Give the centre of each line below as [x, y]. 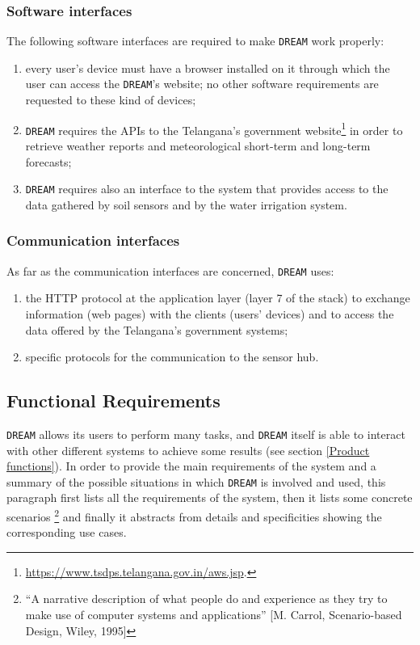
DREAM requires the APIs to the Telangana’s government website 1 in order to [214, 129]
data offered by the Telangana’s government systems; [157, 329]
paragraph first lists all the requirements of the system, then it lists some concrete [210, 497]
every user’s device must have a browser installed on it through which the [208, 67]
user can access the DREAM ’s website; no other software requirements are [202, 84]
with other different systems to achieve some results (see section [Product [188, 450]
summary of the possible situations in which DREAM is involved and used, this [196, 481]
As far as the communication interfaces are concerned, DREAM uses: [170, 270]
